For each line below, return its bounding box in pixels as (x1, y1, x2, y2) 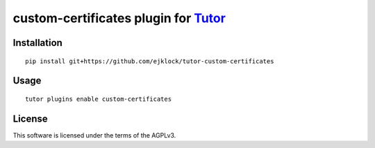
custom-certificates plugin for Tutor (12, 10, 226, 26)
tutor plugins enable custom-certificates (25, 94, 172, 103)
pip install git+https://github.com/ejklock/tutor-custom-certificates (25, 57, 274, 65)
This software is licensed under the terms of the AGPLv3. (12, 131, 176, 139)
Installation (12, 37, 62, 49)
